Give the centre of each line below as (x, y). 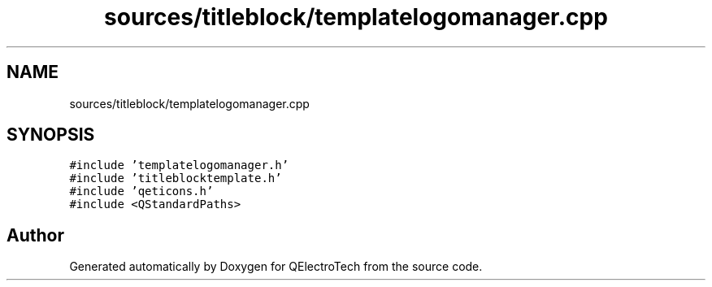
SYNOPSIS (51, 135)
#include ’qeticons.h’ (141, 191)
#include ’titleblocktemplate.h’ (176, 178)
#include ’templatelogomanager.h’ (179, 165)
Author (35, 235)
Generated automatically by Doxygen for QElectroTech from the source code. (276, 267)
